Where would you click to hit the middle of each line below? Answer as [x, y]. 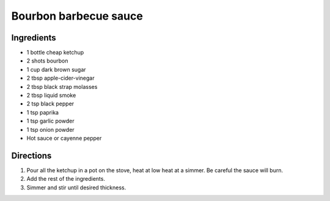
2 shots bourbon [47, 61]
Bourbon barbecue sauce [77, 16]
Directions [31, 155]
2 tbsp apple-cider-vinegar [61, 78]
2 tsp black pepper [50, 104]
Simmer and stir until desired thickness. [76, 188]
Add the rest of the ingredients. [66, 179]
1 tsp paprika [43, 112]
